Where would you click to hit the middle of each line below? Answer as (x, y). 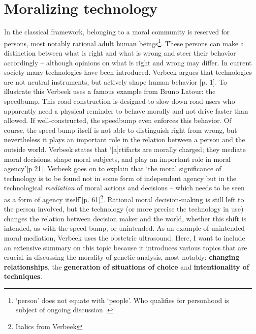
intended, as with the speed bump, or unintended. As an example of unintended (125, 228)
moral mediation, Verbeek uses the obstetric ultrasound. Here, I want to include (125, 237)
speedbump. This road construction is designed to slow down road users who (120, 101)
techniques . (23, 276)
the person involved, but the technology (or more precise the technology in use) (124, 209)
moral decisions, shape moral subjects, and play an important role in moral (117, 159)
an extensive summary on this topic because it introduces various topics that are (126, 247)
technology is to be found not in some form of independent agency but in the (120, 178)
